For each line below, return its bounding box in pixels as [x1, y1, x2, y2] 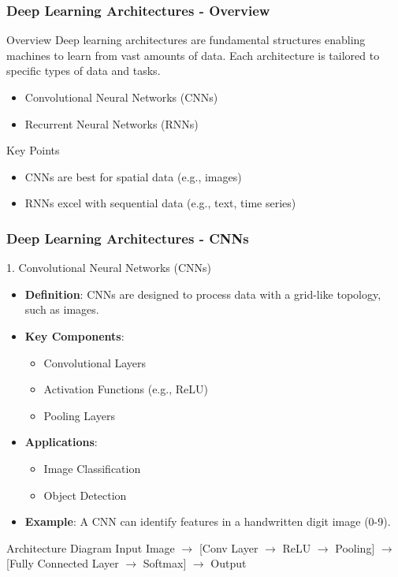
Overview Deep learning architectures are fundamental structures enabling [6, 32, 366, 48]
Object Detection [43, 486, 127, 503]
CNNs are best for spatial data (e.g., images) [24, 168, 242, 184]
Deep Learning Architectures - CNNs [6, 228, 249, 248]
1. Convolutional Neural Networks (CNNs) [6, 259, 212, 276]
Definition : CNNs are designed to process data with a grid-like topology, [24, 285, 381, 302]
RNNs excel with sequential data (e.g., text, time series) [24, 195, 296, 211]
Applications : [24, 434, 98, 450]
